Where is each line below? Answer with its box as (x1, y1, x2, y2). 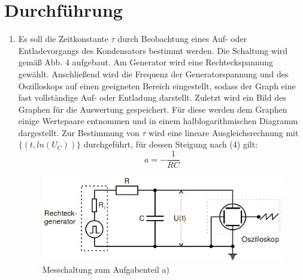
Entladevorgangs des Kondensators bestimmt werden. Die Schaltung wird (18, 44, 288, 56)
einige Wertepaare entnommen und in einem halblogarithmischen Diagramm (18, 115, 298, 127)
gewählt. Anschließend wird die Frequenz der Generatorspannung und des (18, 67, 289, 80)
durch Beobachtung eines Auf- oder (117, 32, 247, 45)
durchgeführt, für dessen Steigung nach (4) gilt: (83, 138, 258, 150)
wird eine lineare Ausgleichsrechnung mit (149, 126, 299, 139)
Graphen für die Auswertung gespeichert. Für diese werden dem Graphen (18, 103, 287, 115)
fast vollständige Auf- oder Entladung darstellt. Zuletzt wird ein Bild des (18, 91, 286, 104)
